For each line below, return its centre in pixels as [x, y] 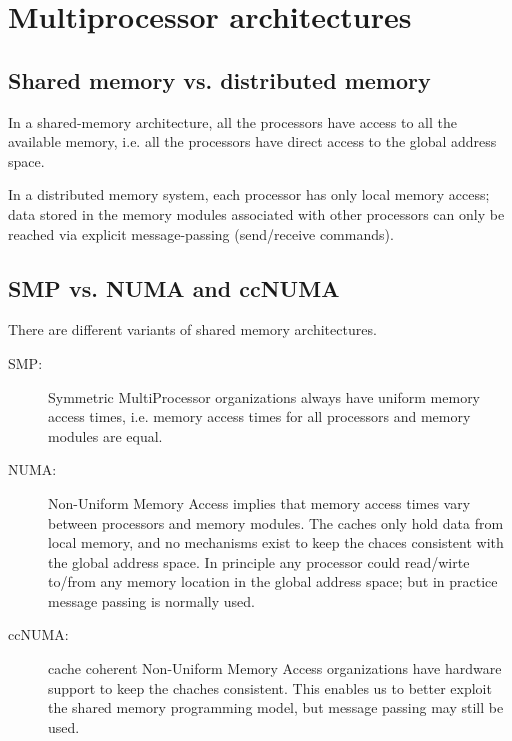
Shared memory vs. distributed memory [219, 79]
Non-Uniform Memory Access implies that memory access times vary [259, 502]
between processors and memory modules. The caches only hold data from [276, 522]
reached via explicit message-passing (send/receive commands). [201, 233]
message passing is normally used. [151, 600]
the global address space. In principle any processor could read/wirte [259, 561]
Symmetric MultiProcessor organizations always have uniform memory [264, 396]
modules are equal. [105, 435]
